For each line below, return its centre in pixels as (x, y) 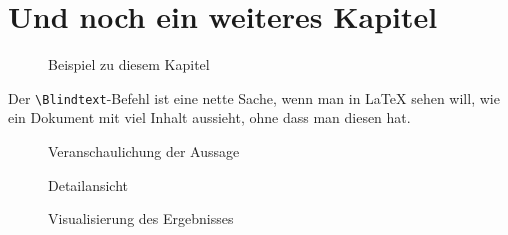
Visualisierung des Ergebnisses (141, 218)
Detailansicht (88, 184)
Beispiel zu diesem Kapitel (129, 64)
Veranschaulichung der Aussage (144, 150)
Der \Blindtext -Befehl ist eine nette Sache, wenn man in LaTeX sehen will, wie (254, 97)
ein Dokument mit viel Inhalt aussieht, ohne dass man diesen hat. (209, 117)
